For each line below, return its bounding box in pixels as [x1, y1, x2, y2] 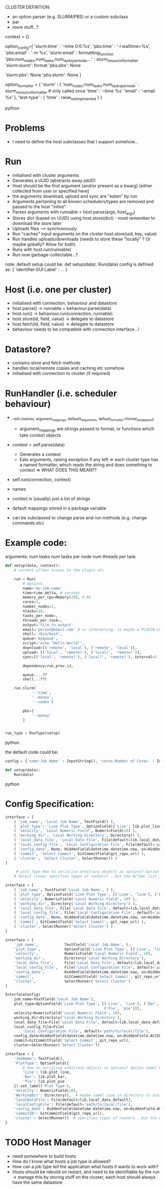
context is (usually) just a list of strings [12, 496, 91, 502]
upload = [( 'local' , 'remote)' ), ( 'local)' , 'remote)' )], [23, 650, 141, 655]
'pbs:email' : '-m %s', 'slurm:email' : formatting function [5, 49, 114, 57]
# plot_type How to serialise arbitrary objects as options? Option [16, 869, 160, 874]
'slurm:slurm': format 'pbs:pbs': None [5, 63, 81, 68]
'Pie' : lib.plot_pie [23, 1079, 65, 1084]
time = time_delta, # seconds [23, 590, 80, 595]
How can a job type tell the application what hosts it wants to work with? [12, 1163, 159, 1169]
